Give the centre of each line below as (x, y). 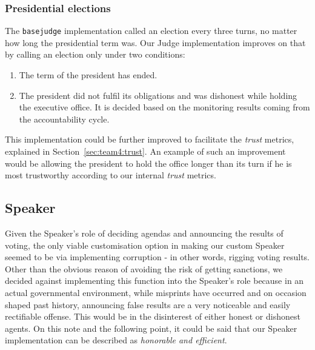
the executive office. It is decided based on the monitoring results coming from (164, 107)
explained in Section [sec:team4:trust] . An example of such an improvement (145, 151)
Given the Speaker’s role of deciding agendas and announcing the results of (144, 233)
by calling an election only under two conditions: (95, 54)
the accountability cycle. (64, 119)
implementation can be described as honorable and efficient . (116, 340)
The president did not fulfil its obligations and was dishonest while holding (158, 95)
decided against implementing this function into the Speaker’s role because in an (154, 281)
